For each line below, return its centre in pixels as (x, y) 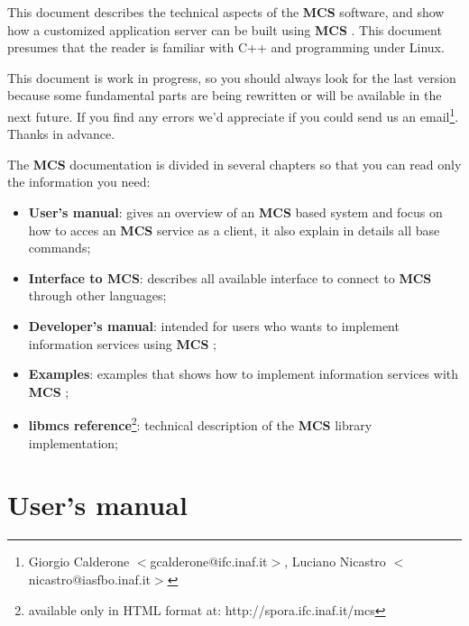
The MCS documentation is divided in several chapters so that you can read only (234, 164)
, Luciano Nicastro (335, 562)
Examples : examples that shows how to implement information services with (244, 374)
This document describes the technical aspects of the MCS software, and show (226, 12)
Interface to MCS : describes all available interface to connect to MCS (230, 277)
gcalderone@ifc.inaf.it (209, 562)
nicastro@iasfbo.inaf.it (89, 579)
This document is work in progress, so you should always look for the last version (232, 77)
